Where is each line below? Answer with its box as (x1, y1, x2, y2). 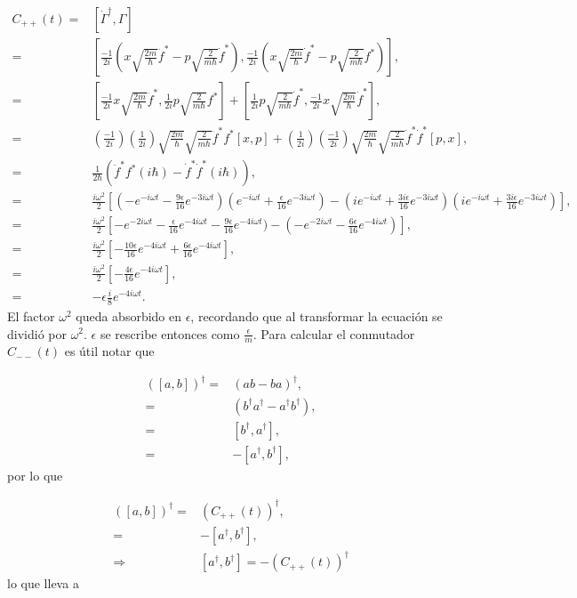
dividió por (7, 324, 67, 343)
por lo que (7, 465, 63, 484)
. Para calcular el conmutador (252, 324, 415, 343)
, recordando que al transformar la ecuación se (190, 306, 443, 325)
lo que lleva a (7, 574, 79, 593)
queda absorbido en (76, 306, 182, 325)
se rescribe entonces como (100, 324, 240, 343)
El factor (7, 306, 55, 325)
